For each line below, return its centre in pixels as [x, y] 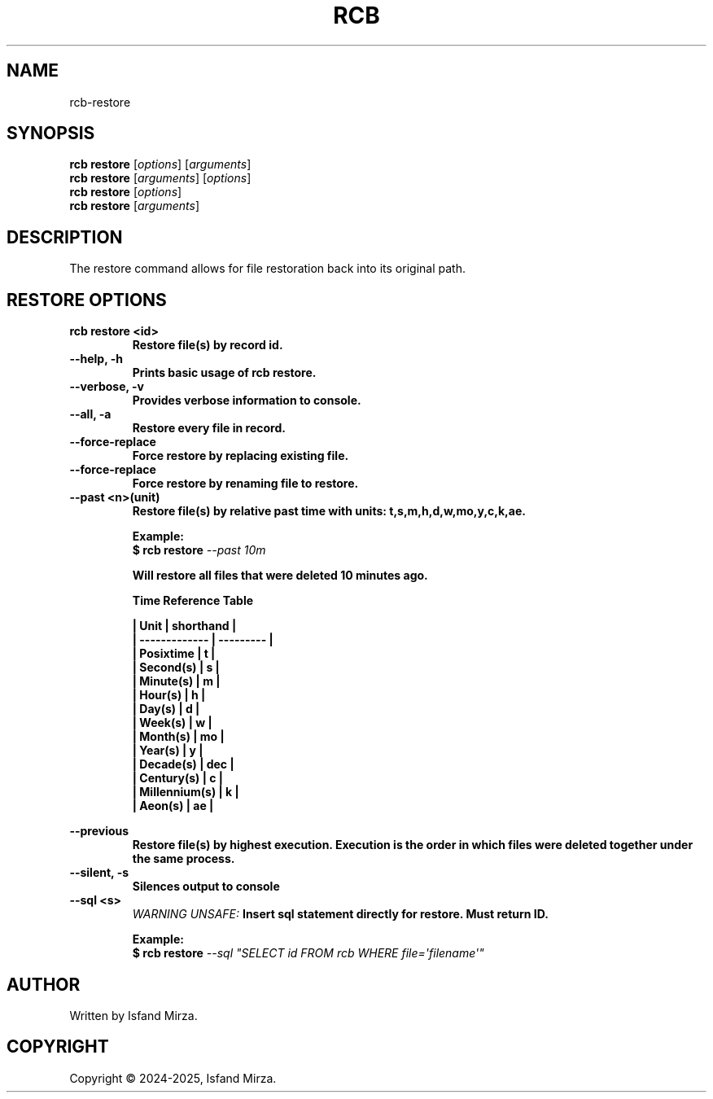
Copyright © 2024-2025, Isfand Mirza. [173, 1078]
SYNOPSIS [51, 134]
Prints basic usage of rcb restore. [224, 373]
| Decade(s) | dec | [183, 764]
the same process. [184, 859]
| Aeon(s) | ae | [173, 806]
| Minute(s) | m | [176, 681]
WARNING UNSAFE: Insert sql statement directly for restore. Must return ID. [340, 914]
